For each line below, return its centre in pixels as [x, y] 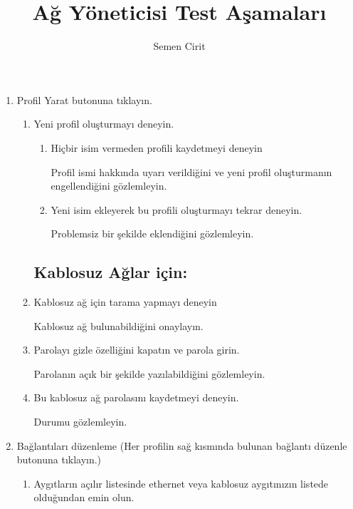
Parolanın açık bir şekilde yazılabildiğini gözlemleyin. [149, 373]
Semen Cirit [179, 46]
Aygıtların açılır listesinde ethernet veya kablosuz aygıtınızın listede [181, 483]
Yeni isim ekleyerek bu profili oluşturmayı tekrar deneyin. [176, 209]
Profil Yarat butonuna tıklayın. [84, 99]
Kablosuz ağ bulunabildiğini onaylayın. [118, 325]
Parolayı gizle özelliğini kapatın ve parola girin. [137, 350]
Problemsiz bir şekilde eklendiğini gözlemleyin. [152, 233]
